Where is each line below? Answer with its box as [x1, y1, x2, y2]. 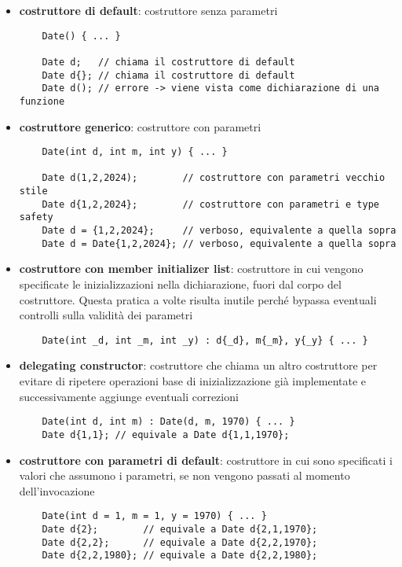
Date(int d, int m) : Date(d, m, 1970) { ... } [42, 416, 295, 428]
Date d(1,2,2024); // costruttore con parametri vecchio [42, 172, 386, 184]
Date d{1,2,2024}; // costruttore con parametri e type [42, 198, 379, 210]
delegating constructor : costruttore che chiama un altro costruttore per [19, 357, 378, 374]
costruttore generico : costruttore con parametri [19, 118, 261, 134]
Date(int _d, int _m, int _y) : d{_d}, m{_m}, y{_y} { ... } [42, 334, 368, 346]
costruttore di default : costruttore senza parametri [19, 2, 278, 18]
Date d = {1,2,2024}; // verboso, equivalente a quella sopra [42, 225, 397, 237]
